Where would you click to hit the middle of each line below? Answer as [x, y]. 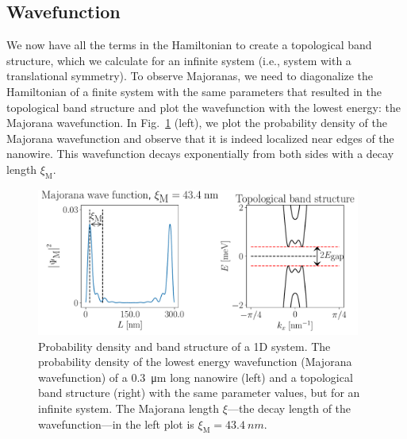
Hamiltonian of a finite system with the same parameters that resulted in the [194, 91]
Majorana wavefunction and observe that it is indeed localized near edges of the [200, 138]
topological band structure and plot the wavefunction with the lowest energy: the [203, 107]
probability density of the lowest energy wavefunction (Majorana [195, 362]
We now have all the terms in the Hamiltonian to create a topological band [189, 45]
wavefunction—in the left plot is [116, 424]
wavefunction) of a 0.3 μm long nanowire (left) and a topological [196, 377]
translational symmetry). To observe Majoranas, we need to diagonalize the [190, 76]
